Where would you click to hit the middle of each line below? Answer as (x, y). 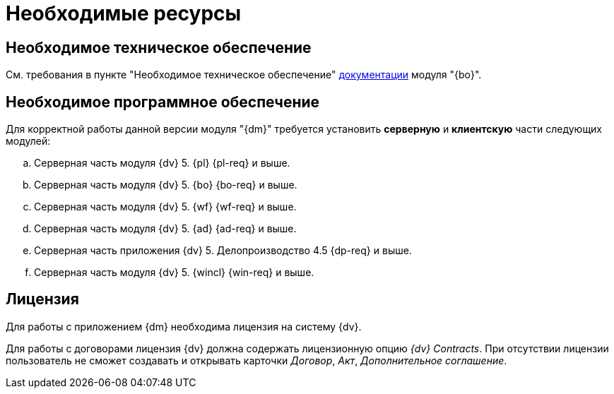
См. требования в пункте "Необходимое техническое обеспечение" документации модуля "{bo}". (244, 75)
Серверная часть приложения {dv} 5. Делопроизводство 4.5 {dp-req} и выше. (223, 251)
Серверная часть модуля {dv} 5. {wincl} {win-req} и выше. (174, 273)
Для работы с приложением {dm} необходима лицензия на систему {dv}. (184, 326)
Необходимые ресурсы (124, 13)
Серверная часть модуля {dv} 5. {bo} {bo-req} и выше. (166, 185)
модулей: (28, 141)
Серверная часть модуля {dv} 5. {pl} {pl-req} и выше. (162, 163)
